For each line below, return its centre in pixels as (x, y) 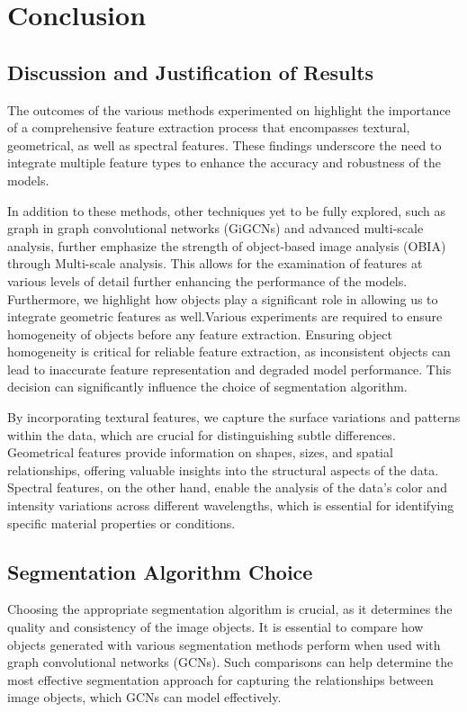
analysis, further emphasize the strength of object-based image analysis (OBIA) (227, 245)
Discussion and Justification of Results (191, 72)
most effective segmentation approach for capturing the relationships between (220, 679)
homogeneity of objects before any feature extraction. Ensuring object (200, 333)
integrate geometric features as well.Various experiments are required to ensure (225, 316)
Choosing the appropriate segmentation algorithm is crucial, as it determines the (230, 609)
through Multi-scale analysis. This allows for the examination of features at (215, 263)
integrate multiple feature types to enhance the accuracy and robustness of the (224, 162)
